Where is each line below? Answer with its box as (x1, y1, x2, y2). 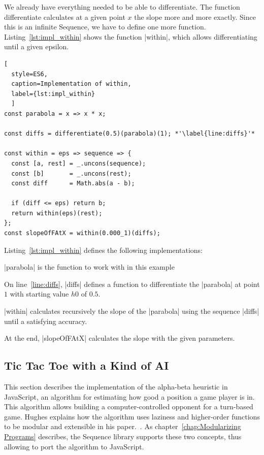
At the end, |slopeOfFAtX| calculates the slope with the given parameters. (4, 333, 235, 343)
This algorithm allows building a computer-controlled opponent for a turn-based (4, 401, 253, 412)
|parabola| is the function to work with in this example (4, 262, 175, 272)
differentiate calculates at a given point (4, 11, 125, 22)
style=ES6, (11, 70, 48, 78)
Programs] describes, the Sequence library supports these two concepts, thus (4, 431, 242, 441)
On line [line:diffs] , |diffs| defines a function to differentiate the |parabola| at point (4, 278, 260, 289)
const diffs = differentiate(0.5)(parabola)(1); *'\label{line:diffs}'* (4, 130, 255, 138)
